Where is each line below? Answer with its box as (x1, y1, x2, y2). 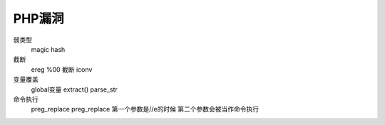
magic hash (31, 45, 66, 53)
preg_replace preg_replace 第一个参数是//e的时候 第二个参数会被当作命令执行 (31, 105, 260, 114)
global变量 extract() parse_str (31, 85, 118, 94)
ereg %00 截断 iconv (31, 65, 93, 74)
